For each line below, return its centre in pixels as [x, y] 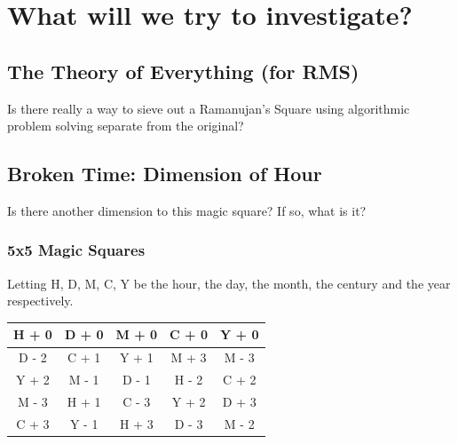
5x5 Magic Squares [76, 250]
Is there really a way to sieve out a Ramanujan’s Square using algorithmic [209, 108]
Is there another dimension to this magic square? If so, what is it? [187, 210]
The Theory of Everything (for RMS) [183, 71]
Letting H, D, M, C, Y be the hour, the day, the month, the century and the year [229, 283]
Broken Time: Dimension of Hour [165, 174]
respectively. [40, 301]
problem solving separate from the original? [126, 126]
